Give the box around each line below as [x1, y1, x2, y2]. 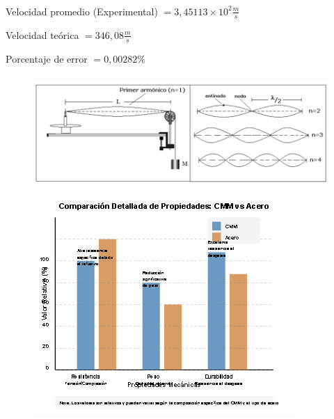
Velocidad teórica [6, 27, 79, 42]
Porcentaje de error [6, 51, 88, 65]
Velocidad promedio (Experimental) [6, 3, 158, 18]
